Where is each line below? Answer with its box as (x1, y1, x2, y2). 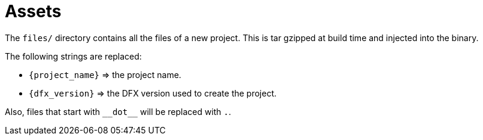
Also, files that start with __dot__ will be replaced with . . (5, 106, 232, 117)
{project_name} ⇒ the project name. (29, 69, 181, 80)
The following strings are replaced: (5, 51, 142, 61)
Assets (5, 1, 62, 21)
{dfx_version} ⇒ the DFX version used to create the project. (29, 88, 277, 98)
